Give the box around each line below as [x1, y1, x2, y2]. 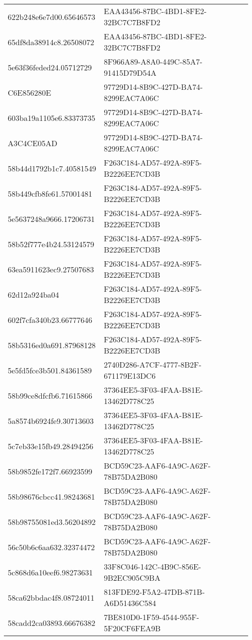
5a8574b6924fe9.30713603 [8, 415, 94, 426]
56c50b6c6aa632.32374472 [8, 541, 95, 553]
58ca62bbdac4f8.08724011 [8, 591, 94, 603]
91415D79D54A [104, 67, 157, 78]
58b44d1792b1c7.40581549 [8, 162, 96, 174]
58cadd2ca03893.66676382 [8, 617, 95, 628]
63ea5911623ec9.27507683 [8, 263, 94, 275]
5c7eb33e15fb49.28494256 [8, 440, 94, 452]
